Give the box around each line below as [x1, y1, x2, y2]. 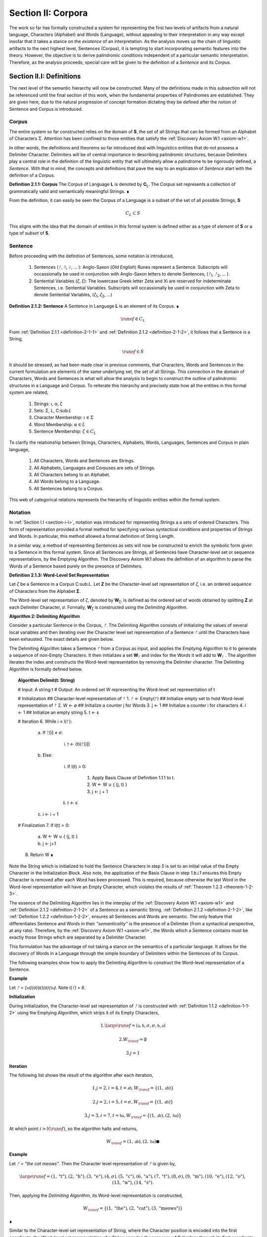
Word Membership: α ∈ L [34, 421, 86, 428]
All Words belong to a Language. [34, 478, 101, 484]
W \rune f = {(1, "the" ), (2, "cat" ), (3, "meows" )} [83, 1205, 183, 1212]
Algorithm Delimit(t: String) [18, 677, 75, 683]
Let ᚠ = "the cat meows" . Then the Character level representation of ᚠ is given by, [9, 1160, 176, 1166]
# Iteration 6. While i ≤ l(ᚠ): [18, 718, 72, 724]
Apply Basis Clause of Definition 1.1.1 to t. [92, 775, 175, 781]
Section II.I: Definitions [9, 72, 81, 81]
